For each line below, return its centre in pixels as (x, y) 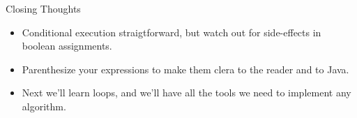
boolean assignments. (67, 46)
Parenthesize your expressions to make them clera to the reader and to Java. (185, 69)
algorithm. (44, 106)
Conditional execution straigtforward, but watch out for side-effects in (172, 32)
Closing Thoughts (43, 8)
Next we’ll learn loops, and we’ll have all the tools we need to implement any (187, 93)
